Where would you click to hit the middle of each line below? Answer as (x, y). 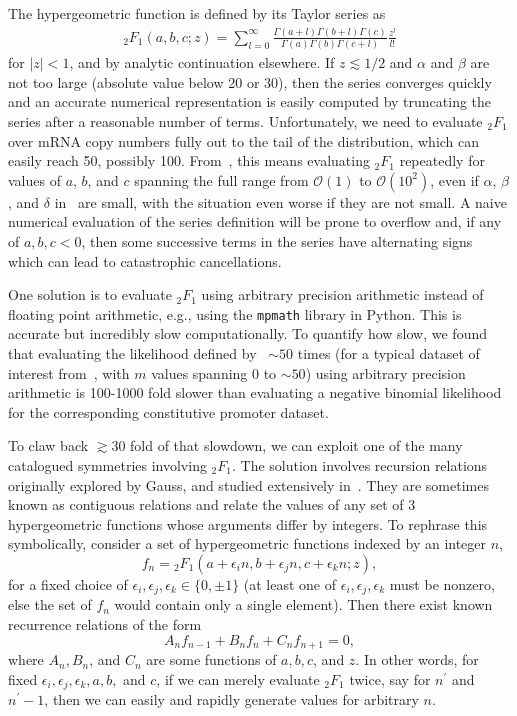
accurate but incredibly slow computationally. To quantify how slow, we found (247, 333)
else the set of (50, 604)
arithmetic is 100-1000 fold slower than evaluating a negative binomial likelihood (255, 392)
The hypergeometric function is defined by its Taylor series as (197, 13)
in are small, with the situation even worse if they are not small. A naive (280, 201)
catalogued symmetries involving (107, 465)
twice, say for (390, 678)
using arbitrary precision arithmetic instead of (342, 294)
